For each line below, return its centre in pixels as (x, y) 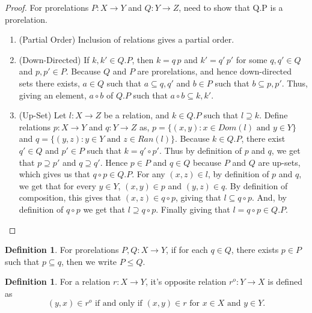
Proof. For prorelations (47, 7)
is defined (285, 281)
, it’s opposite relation (186, 281)
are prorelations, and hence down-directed (215, 71)
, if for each (187, 250)
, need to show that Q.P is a (231, 7)
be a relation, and (136, 115)
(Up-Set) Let (43, 115)
